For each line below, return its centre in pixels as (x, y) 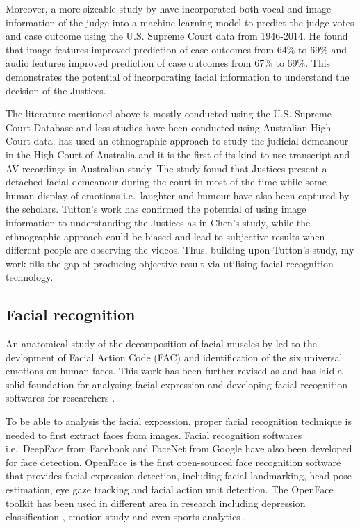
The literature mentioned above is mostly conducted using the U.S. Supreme (169, 114)
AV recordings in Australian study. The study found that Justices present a (166, 168)
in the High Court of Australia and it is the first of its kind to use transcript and (178, 154)
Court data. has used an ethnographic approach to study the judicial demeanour (177, 141)
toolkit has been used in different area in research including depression (156, 503)
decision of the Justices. (56, 90)
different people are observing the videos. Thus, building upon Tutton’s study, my (180, 250)
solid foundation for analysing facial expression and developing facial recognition (177, 384)
